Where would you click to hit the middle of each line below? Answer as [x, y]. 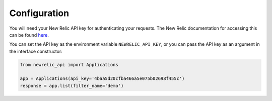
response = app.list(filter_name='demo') [72, 86]
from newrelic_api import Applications [69, 65]
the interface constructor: [36, 51]
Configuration [39, 13]
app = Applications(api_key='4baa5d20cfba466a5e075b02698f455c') [102, 79]
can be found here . [29, 35]
